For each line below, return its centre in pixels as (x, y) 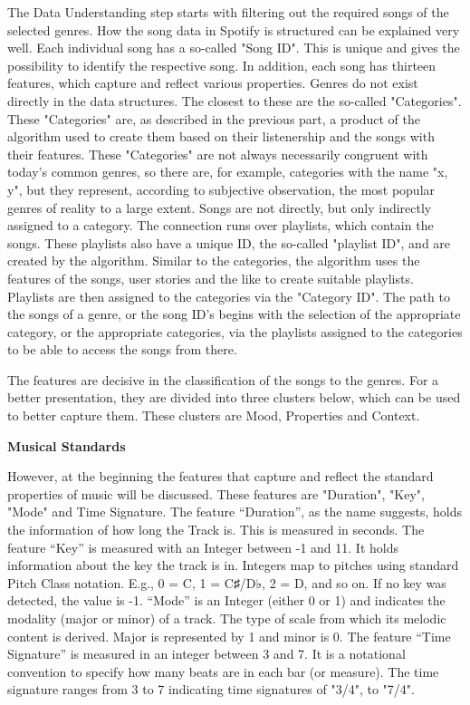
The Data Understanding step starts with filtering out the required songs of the (228, 12)
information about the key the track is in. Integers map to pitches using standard (233, 565)
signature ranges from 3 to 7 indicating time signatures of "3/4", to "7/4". (211, 689)
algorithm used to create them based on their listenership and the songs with (221, 136)
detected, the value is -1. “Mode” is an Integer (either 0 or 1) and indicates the (226, 600)
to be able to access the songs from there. (122, 349)
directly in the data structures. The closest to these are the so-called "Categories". (235, 100)
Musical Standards (67, 445)
